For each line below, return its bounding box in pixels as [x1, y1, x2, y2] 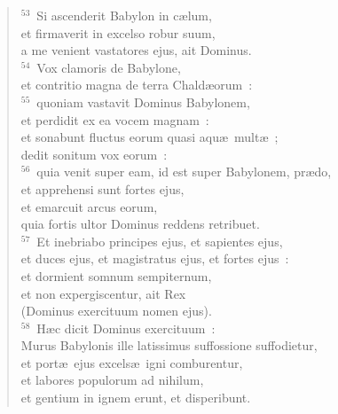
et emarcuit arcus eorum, [20, 197, 158, 215]
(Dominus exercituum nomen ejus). [20, 301, 212, 320]
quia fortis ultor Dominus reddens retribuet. [20, 215, 260, 233]
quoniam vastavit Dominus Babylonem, [36, 92, 250, 111]
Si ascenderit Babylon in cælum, [36, 6, 212, 24]
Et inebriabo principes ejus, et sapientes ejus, [36, 231, 283, 250]
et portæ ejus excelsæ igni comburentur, [20, 353, 243, 371]
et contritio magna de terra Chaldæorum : [20, 75, 253, 94]
